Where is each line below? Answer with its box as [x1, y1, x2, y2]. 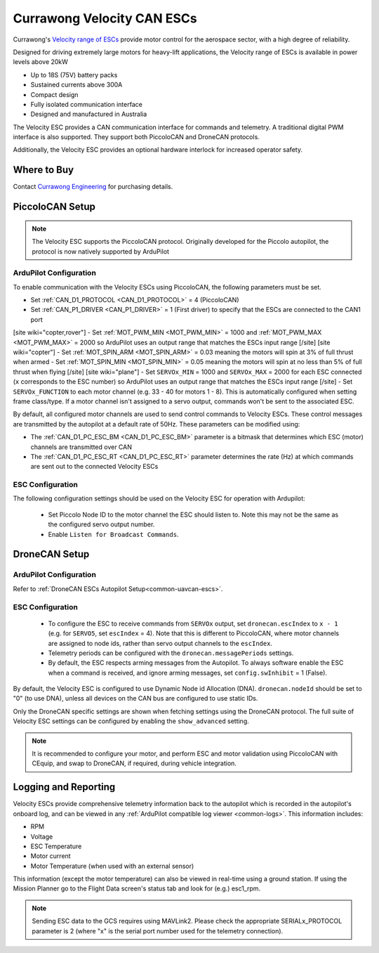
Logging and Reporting [13, 781, 116, 793]
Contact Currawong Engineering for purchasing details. [13, 183, 173, 191]
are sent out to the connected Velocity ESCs [30, 462, 159, 471]
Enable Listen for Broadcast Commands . [48, 530, 179, 538]
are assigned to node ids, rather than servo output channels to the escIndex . [48, 639, 273, 647]
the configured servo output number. [48, 520, 155, 529]
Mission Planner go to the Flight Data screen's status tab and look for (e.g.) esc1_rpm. [13, 884, 261, 893]
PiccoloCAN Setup [13, 201, 96, 213]
